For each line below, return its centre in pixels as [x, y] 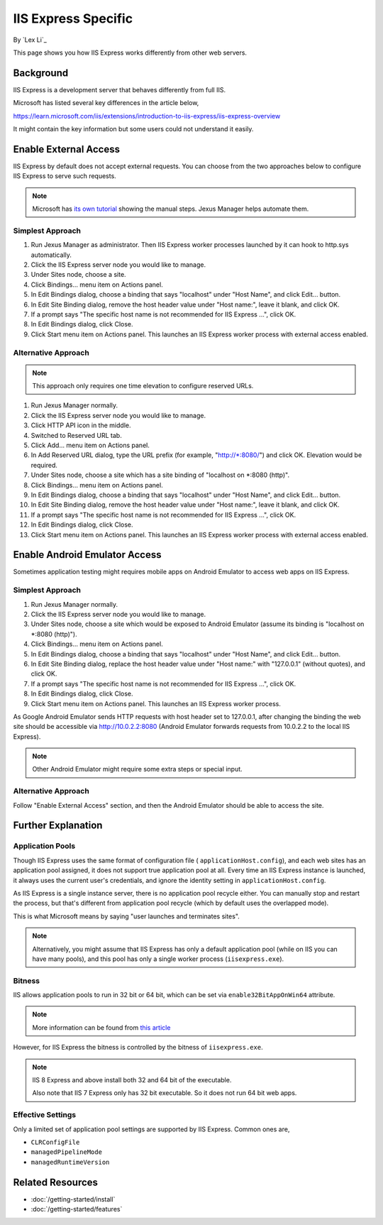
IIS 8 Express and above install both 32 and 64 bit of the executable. [132, 1080]
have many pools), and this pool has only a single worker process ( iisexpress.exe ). [158, 959]
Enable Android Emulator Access [87, 555]
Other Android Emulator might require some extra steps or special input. [137, 769]
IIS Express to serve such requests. [65, 176]
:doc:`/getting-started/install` [73, 1199]
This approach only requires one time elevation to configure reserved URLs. [143, 386]
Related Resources [56, 1182]
